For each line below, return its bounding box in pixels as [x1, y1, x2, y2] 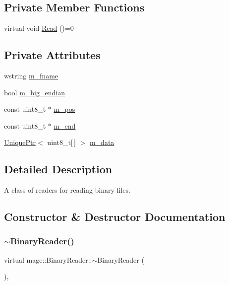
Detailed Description [4, 161, 113, 177]
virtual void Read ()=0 [4, 23, 74, 33]
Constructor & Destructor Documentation [4, 209, 226, 224]
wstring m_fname [4, 71, 58, 80]
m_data [89, 137, 114, 147]
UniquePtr [4, 137, 36, 147]
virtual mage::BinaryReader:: [4, 254, 92, 265]
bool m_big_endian [4, 87, 65, 97]
